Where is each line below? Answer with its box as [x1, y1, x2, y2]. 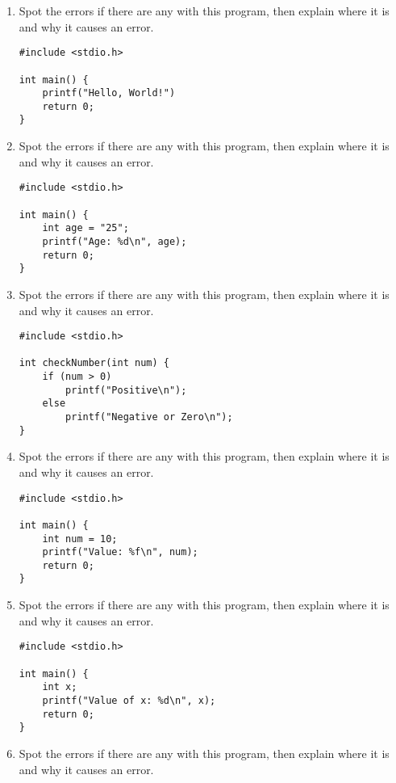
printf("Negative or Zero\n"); [65, 411, 233, 423]
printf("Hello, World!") [42, 87, 176, 99]
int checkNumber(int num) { [19, 357, 169, 369]
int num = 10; [42, 533, 118, 545]
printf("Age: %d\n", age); [42, 235, 187, 247]
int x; [42, 681, 77, 693]
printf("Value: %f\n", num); [42, 546, 198, 558]
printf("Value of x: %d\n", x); [42, 694, 216, 706]
